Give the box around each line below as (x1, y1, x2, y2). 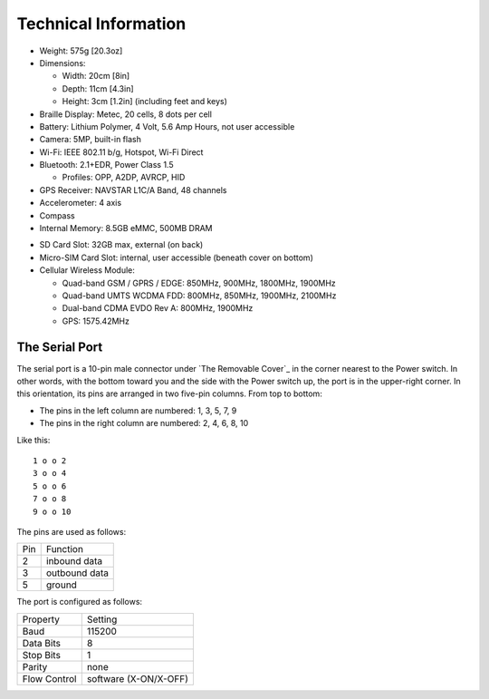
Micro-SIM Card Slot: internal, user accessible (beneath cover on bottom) (39, 252, 314, 263)
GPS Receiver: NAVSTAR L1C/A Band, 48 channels (39, 184, 227, 195)
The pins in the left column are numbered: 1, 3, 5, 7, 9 (39, 404, 237, 416)
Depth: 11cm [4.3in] (62, 83, 135, 94)
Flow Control (22, 672, 77, 684)
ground (45, 578, 77, 591)
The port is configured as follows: (16, 597, 143, 607)
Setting (86, 613, 118, 626)
